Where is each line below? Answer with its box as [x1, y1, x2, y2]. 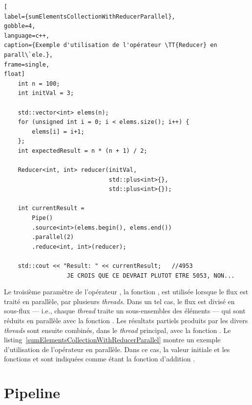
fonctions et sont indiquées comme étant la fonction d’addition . [4, 354, 195, 364]
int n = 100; [18, 80, 60, 87]
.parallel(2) [32, 234, 74, 241]
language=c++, [4, 32, 50, 39]
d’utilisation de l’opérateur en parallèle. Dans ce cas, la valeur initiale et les [4, 344, 230, 354]
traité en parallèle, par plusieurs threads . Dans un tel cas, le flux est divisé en [4, 296, 235, 306]
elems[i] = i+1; [32, 128, 84, 135]
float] [4, 71, 25, 78]
